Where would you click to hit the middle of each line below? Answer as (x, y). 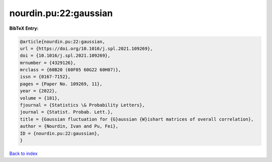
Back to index (23, 153)
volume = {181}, (40, 98)
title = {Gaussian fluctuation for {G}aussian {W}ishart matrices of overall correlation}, (137, 119)
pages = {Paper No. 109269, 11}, (61, 84)
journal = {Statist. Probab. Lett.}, (66, 112)
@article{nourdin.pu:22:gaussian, (62, 41)
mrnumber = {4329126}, (48, 63)
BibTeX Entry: (24, 28)
